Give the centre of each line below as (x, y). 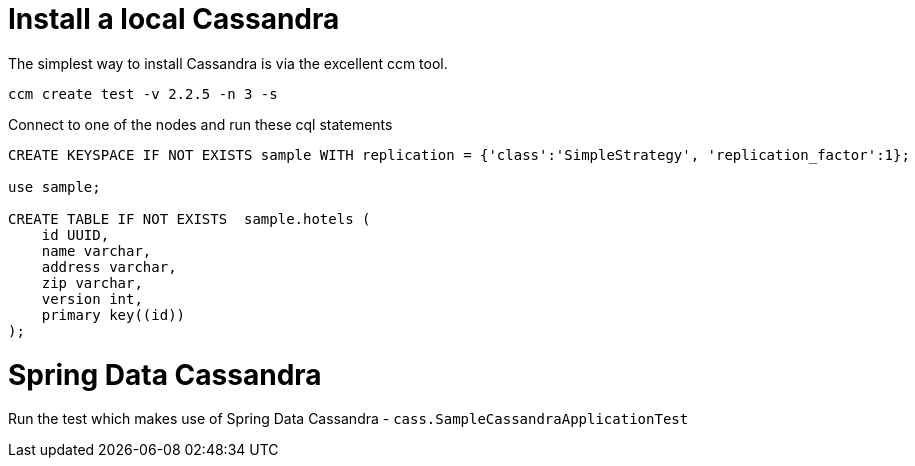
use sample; (54, 186)
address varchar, (109, 266)
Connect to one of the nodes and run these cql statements (200, 124)
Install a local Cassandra (174, 19)
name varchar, (96, 250)
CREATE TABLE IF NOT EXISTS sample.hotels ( (189, 218)
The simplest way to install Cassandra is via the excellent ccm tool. (228, 63)
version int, (92, 298)
